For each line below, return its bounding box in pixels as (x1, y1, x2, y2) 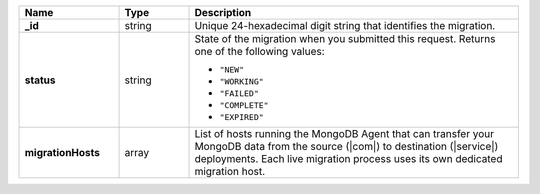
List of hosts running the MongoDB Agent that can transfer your (194, 127, 495, 140)
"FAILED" (219, 88, 260, 99)
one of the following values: (194, 45, 325, 58)
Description (194, 6, 252, 19)
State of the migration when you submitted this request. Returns (194, 32, 496, 45)
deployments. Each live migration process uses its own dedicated (194, 152, 503, 165)
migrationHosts (24, 146, 100, 159)
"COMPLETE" (219, 100, 269, 110)
